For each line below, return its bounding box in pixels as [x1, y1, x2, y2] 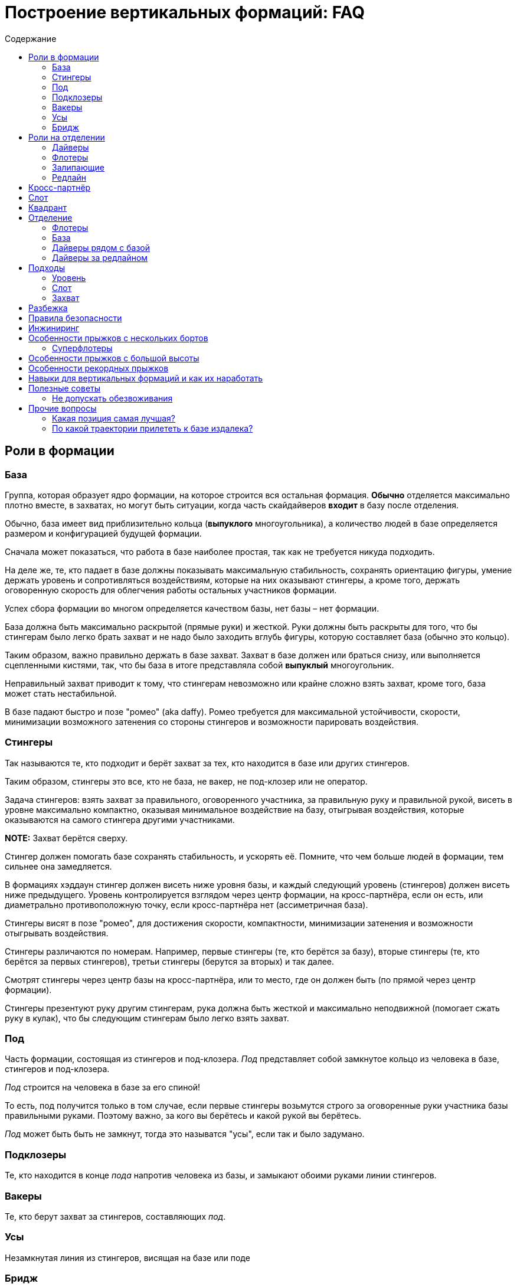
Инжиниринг [28, 322, 80, 333]
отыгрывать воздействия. [5, 927, 109, 938]
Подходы [28, 262, 66, 273]
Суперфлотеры [52, 342, 113, 353]
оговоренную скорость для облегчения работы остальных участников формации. [5, 584, 337, 595]
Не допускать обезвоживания [52, 393, 173, 403]
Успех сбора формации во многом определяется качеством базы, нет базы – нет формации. [5, 603, 379, 613]
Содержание [5, 33, 57, 44]
